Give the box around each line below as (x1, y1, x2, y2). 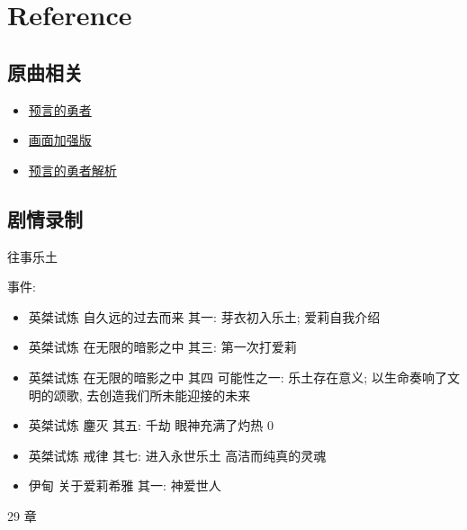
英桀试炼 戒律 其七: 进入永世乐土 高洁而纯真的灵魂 (28, 445, 327, 464)
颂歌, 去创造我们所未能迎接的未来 (53, 385, 251, 404)
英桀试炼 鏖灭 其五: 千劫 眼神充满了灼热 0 (28, 416, 274, 435)
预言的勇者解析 (28, 160, 117, 179)
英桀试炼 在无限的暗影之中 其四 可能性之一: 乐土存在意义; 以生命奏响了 (28, 367, 447, 386)
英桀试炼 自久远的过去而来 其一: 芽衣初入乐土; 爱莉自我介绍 (28, 307, 381, 326)
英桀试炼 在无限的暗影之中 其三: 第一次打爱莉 (28, 337, 297, 356)
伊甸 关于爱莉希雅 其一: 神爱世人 (28, 476, 221, 495)
